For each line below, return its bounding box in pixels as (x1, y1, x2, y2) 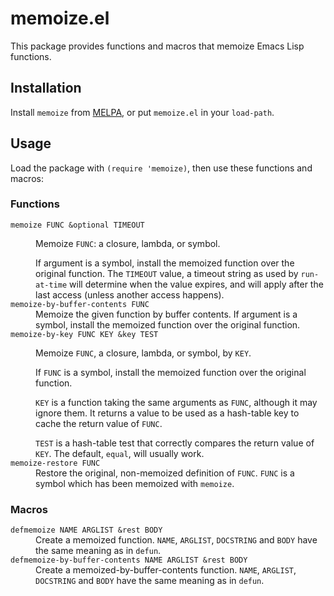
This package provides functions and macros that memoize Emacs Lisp (10, 40, 305, 52)
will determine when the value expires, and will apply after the (69, 278, 324, 290)
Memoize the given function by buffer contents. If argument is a (35, 308, 298, 320)
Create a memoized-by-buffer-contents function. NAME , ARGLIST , (35, 564, 297, 576)
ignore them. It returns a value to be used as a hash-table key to (35, 407, 300, 419)
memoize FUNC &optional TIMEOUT (10, 220, 145, 230)
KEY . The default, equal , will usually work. (35, 447, 205, 459)
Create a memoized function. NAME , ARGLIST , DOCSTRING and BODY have (35, 534, 318, 546)
